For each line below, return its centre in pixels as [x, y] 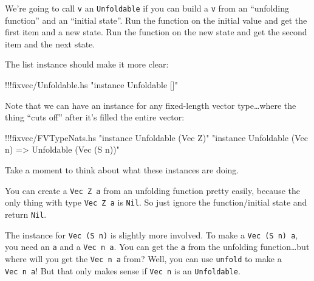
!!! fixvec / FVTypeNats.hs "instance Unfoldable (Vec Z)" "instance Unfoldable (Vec [156, 137]
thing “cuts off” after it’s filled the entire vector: [95, 117]
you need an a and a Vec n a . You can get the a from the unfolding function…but [157, 247]
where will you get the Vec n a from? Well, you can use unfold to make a [143, 258]
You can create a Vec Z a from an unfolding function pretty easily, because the [152, 190]
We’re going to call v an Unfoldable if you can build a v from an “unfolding [147, 8]
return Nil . [26, 214]
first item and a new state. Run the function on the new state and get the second [156, 32]
